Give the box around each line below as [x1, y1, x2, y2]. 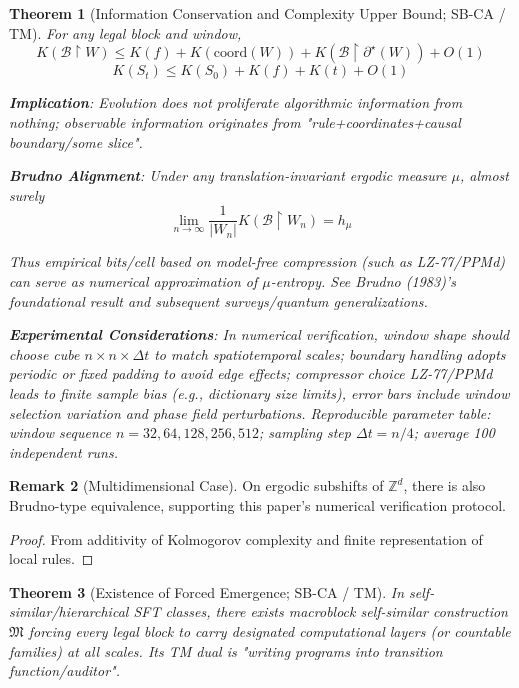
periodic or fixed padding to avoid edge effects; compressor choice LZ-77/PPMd [9, 363, 493, 384]
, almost [459, 165, 509, 186]
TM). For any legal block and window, [9, 22, 242, 43]
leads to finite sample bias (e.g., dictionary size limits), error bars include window [9, 383, 510, 404]
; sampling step [258, 422, 351, 443]
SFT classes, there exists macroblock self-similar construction [133, 601, 508, 622]
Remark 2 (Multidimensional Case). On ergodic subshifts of [9, 475, 384, 496]
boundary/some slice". [9, 131, 143, 152]
